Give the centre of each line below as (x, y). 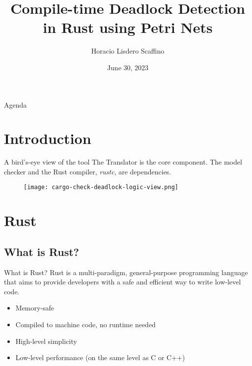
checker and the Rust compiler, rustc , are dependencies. (88, 171)
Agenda (15, 104)
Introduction (48, 138)
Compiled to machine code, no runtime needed (85, 324)
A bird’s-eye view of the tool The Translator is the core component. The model (123, 162)
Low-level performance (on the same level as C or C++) (100, 357)
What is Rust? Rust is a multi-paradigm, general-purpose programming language (126, 272)
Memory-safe (35, 308)
